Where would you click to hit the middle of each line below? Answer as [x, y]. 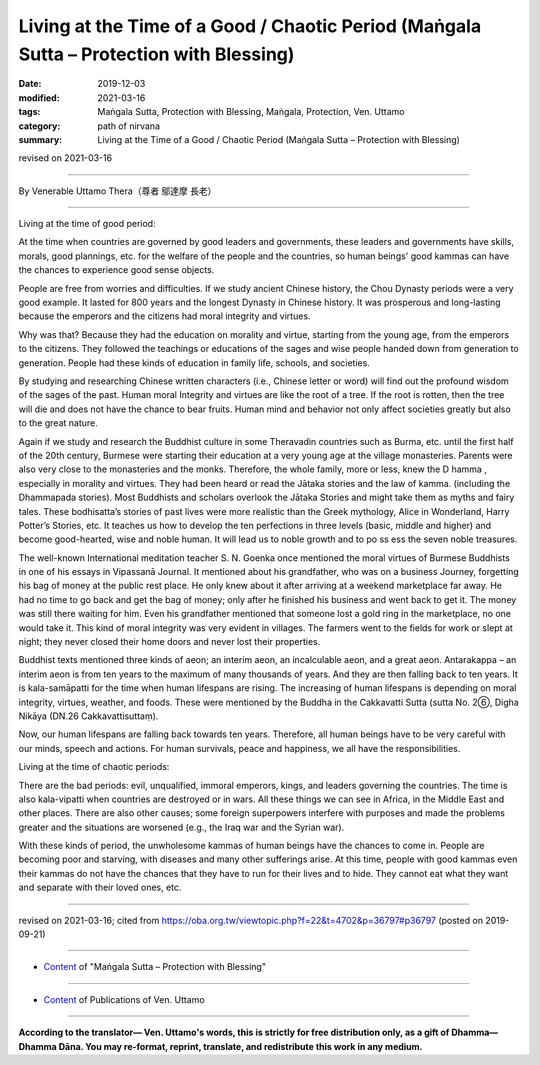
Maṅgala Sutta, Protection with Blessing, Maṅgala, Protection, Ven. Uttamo [251, 112]
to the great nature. [58, 423]
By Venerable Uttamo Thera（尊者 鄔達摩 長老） [117, 191]
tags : [29, 112]
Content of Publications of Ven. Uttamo [124, 999]
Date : [30, 84]
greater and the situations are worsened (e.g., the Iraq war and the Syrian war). [181, 827]
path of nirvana [128, 126]
